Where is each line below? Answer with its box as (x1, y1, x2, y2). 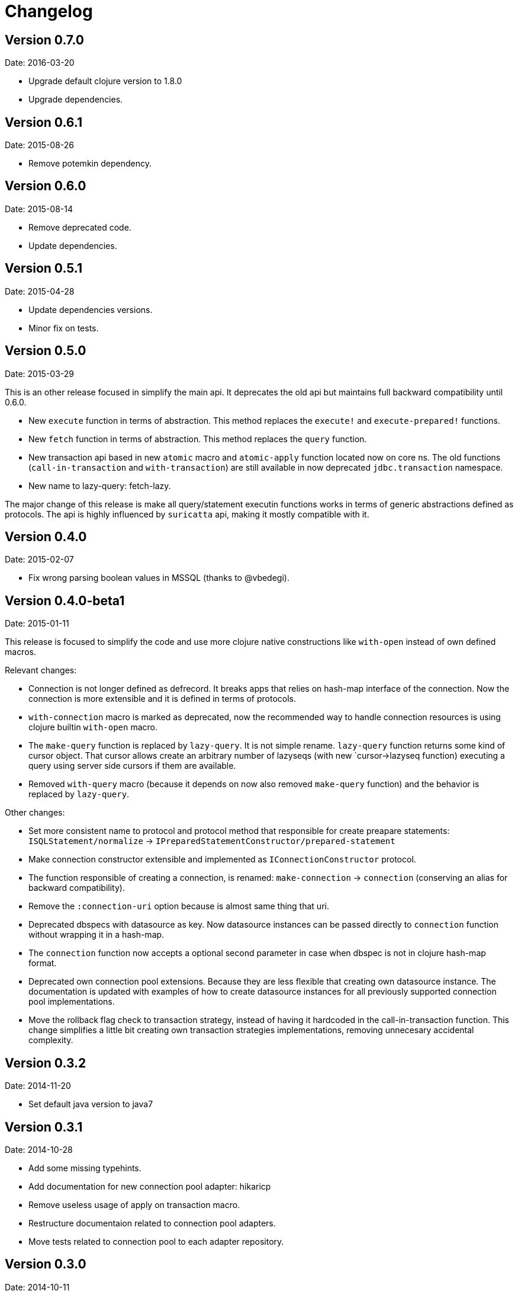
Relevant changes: (5, 665, 77, 676)
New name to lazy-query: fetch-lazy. (28, 480, 171, 491)
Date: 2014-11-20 (5, 1081, 71, 1091)
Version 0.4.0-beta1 (5, 593, 125, 608)
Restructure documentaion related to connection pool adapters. (28, 1217, 276, 1228)
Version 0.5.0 (5, 343, 86, 359)
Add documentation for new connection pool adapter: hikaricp (28, 1181, 271, 1191)
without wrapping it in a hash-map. (28, 929, 165, 940)
